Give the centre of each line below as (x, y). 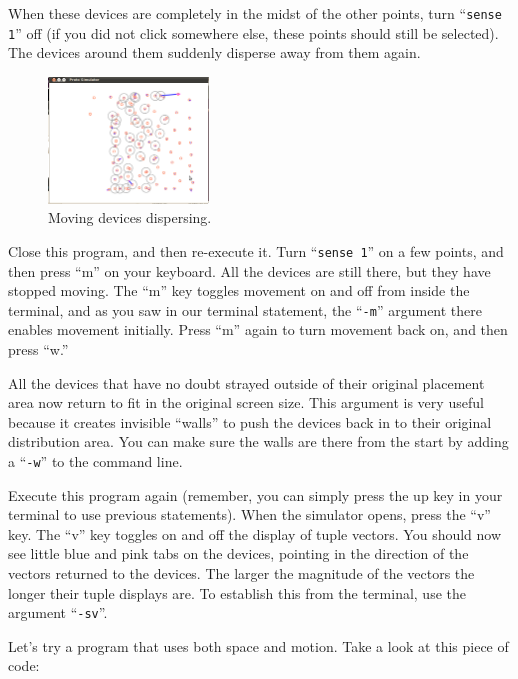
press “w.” (38, 348)
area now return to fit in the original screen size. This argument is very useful (246, 402)
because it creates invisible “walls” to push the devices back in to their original (250, 421)
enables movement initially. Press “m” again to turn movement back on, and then (258, 329)
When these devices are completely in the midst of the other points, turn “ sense (255, 13)
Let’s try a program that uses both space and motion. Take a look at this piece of (258, 645)
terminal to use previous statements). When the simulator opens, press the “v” (249, 514)
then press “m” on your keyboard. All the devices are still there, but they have (249, 270)
